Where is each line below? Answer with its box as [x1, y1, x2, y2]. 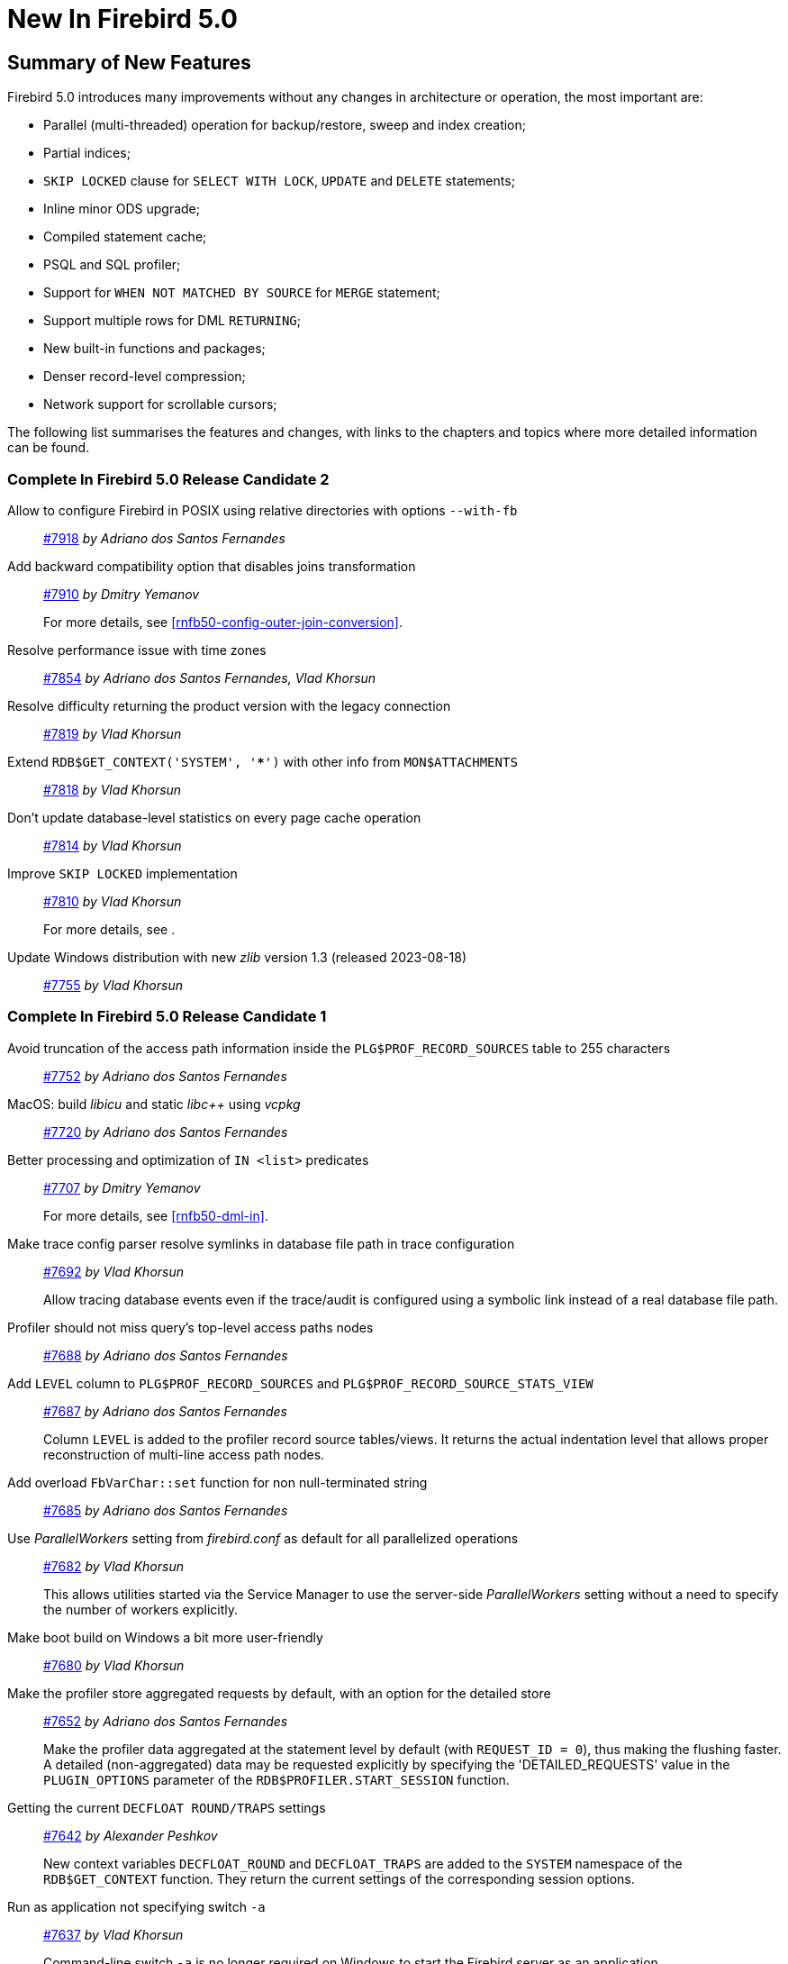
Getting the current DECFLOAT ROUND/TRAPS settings [7, 1799, 326, 1815]
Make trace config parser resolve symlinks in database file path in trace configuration [7, 1235, 515, 1251]
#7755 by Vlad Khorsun [43, 977, 183, 993]
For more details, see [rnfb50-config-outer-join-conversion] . [43, 614, 403, 630]
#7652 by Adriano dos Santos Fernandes [43, 1713, 288, 1729]
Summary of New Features [7, 50, 251, 74]
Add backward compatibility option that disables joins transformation [7, 558, 416, 574]
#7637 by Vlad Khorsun [43, 1926, 184, 1942]
